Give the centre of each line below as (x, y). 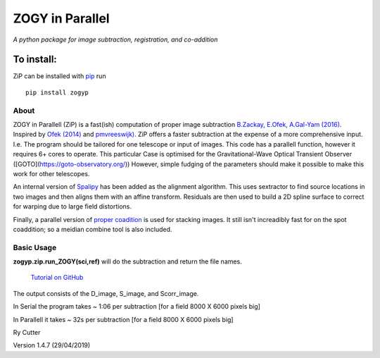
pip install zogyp (57, 92)
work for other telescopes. (51, 173)
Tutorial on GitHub (57, 278)
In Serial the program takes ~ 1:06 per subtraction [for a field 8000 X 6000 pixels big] (137, 307)
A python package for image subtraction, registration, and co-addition (115, 39)
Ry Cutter (27, 332)
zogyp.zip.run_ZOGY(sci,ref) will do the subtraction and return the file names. (127, 261)
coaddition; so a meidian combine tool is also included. (93, 229)
